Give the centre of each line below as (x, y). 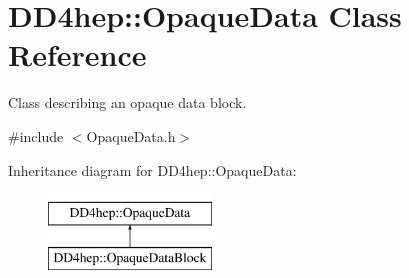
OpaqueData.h (131, 135)
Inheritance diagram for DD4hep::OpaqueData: (152, 169)
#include (36, 135)
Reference (77, 54)
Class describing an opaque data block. (127, 102)
